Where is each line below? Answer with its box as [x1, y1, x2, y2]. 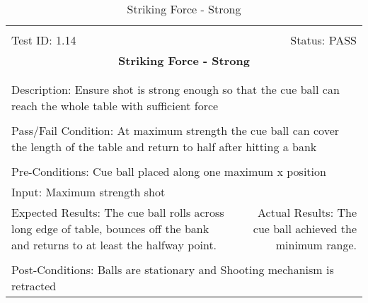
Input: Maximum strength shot [11, 184, 166, 200]
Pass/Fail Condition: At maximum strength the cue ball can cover [11, 122, 340, 138]
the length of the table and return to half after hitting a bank [11, 138, 317, 155]
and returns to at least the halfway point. [11, 237, 217, 253]
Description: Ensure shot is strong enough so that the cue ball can [11, 81, 340, 97]
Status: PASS [290, 32, 357, 48]
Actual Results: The [258, 204, 357, 220]
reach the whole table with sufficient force [11, 97, 219, 114]
